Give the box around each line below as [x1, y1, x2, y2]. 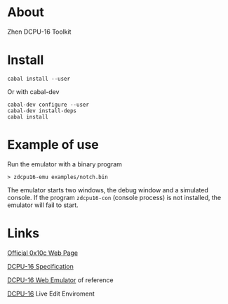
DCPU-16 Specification [7, 262, 74, 270]
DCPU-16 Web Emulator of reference [7, 275, 114, 284]
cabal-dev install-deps [7, 107, 77, 114]
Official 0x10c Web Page [7, 249, 79, 257]
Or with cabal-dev [7, 87, 60, 95]
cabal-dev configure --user [7, 101, 90, 108]
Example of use [7, 137, 100, 153]
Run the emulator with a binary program [7, 159, 123, 168]
